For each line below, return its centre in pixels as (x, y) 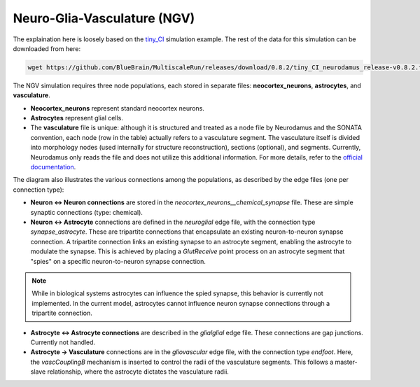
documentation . (53, 167)
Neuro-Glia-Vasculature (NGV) (104, 18)
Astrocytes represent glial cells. (77, 118)
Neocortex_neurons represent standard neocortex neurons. (117, 108)
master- (346, 362)
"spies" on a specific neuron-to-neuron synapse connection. (118, 261)
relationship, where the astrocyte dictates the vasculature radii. (138, 372)
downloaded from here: (47, 48)
